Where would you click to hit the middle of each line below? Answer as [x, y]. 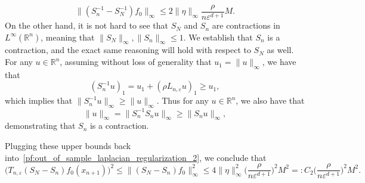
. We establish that [218, 37]
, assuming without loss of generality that [136, 62]
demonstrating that [40, 125]
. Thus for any [182, 100]
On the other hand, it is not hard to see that [87, 25]
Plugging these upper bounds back [68, 145]
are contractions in [246, 25]
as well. [280, 50]
